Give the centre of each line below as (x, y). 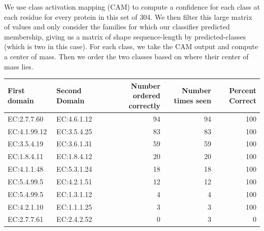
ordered (146, 95)
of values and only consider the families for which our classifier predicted (117, 27)
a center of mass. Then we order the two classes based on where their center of (126, 56)
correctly (144, 105)
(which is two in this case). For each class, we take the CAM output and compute (131, 46)
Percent (243, 90)
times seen (192, 101)
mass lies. (19, 66)
